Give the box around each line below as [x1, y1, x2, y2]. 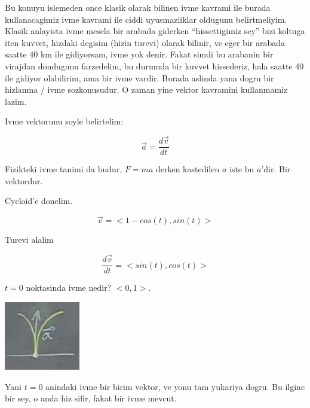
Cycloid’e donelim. [5, 194, 73, 207]
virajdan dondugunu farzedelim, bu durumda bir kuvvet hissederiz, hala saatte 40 [5, 59, 304, 72]
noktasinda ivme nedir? [26, 281, 112, 294]
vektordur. [5, 174, 43, 187]
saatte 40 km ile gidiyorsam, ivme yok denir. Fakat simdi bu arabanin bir [5, 48, 274, 60]
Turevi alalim [5, 233, 54, 246]
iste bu [229, 163, 254, 175]
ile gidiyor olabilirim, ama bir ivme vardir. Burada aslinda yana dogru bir [5, 71, 274, 84]
